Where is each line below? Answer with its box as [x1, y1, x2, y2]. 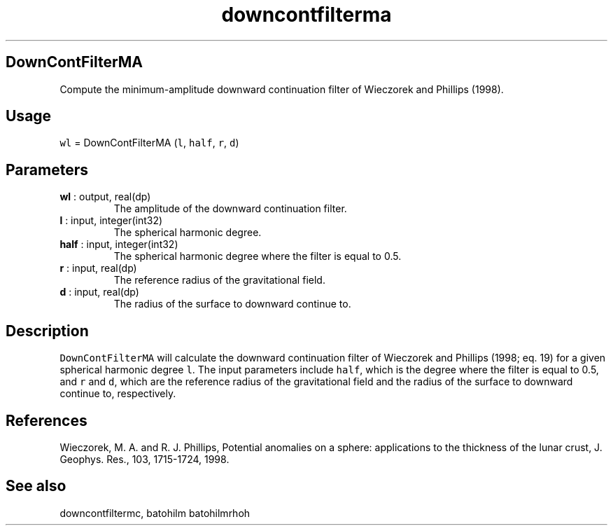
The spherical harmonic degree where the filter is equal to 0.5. [113, 250, 402, 263]
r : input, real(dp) [59, 262, 137, 275]
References [6, 411, 87, 429]
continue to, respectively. [59, 387, 176, 400]
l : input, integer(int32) [59, 214, 163, 227]
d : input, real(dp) [59, 286, 139, 298]
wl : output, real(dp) [59, 191, 151, 203]
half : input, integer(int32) [59, 238, 178, 251]
